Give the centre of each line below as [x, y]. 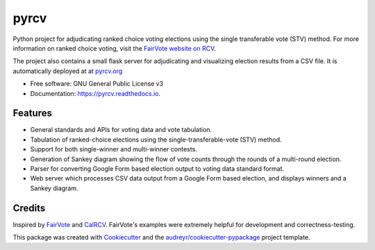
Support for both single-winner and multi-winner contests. [114, 149]
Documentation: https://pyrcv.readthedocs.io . [95, 93]
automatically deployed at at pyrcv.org [68, 71]
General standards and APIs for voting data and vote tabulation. [121, 130]
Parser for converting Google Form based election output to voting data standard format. [157, 168]
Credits [29, 208]
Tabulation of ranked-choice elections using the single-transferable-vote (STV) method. [156, 140]
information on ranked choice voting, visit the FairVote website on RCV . [115, 48]
